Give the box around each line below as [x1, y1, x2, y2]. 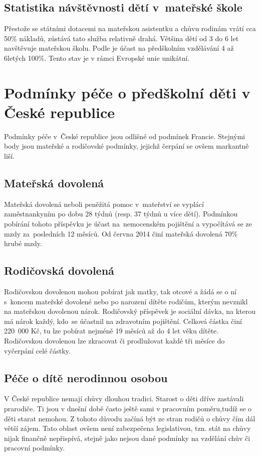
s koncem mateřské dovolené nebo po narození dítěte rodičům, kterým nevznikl [4, 296, 248, 306]
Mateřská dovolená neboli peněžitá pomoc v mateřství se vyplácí [4, 198, 204, 209]
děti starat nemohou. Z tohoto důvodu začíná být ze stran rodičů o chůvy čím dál [4, 413, 255, 423]
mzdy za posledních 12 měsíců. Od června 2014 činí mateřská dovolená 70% [4, 228, 238, 239]
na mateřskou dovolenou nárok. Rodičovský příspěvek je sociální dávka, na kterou [4, 306, 255, 316]
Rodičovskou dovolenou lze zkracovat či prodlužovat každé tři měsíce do [4, 335, 225, 346]
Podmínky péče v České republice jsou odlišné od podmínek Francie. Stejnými [4, 131, 245, 141]
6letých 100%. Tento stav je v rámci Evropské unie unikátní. [4, 52, 190, 63]
